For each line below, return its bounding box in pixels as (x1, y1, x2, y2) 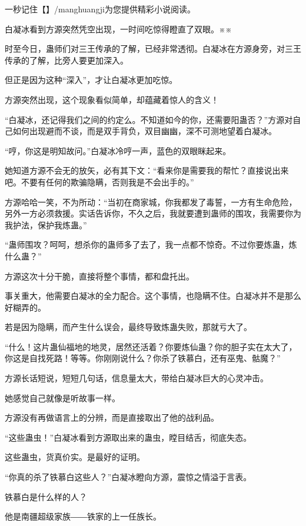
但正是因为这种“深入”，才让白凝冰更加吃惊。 (5, 74, 178, 86)
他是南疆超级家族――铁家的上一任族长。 (5, 510, 161, 522)
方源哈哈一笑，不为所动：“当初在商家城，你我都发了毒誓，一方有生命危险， (5, 195, 297, 208)
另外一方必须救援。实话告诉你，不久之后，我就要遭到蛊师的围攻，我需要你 (5, 207, 293, 219)
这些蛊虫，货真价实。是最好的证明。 (5, 451, 145, 463)
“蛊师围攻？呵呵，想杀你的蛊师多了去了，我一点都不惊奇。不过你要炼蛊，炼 (5, 238, 297, 251)
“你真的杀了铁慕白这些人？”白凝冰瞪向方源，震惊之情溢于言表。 (5, 471, 252, 483)
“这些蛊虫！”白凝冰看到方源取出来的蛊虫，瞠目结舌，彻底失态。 (5, 431, 252, 443)
